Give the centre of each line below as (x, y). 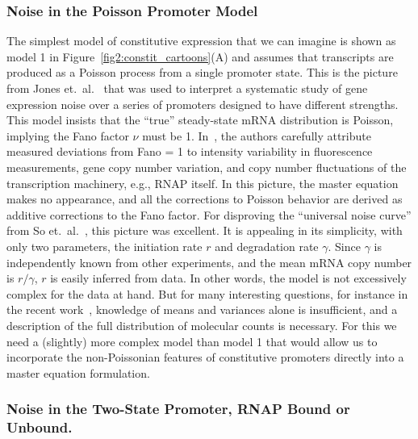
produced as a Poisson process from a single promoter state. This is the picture (202, 72)
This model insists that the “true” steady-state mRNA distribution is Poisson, (200, 120)
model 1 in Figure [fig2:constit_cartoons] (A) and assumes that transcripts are (200, 56)
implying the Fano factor (68, 135)
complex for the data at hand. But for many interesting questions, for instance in (207, 293)
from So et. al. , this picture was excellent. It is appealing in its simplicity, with (205, 230)
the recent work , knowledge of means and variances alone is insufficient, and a (202, 309)
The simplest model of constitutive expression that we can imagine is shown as (201, 41)
